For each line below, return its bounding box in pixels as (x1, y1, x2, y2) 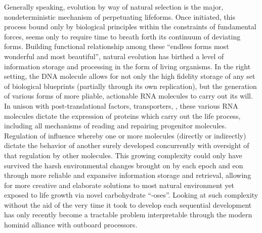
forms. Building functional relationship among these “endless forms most (4, 41, 229, 52)
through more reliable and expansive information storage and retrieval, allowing (4, 170, 251, 180)
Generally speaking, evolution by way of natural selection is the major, (4, 2, 224, 12)
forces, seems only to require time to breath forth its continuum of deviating (4, 31, 241, 41)
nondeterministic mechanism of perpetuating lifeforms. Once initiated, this (4, 11, 236, 22)
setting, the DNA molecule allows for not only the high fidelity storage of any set (4, 71, 255, 81)
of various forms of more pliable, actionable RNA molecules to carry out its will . (4, 90, 253, 101)
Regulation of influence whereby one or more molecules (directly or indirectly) (4, 130, 246, 141)
